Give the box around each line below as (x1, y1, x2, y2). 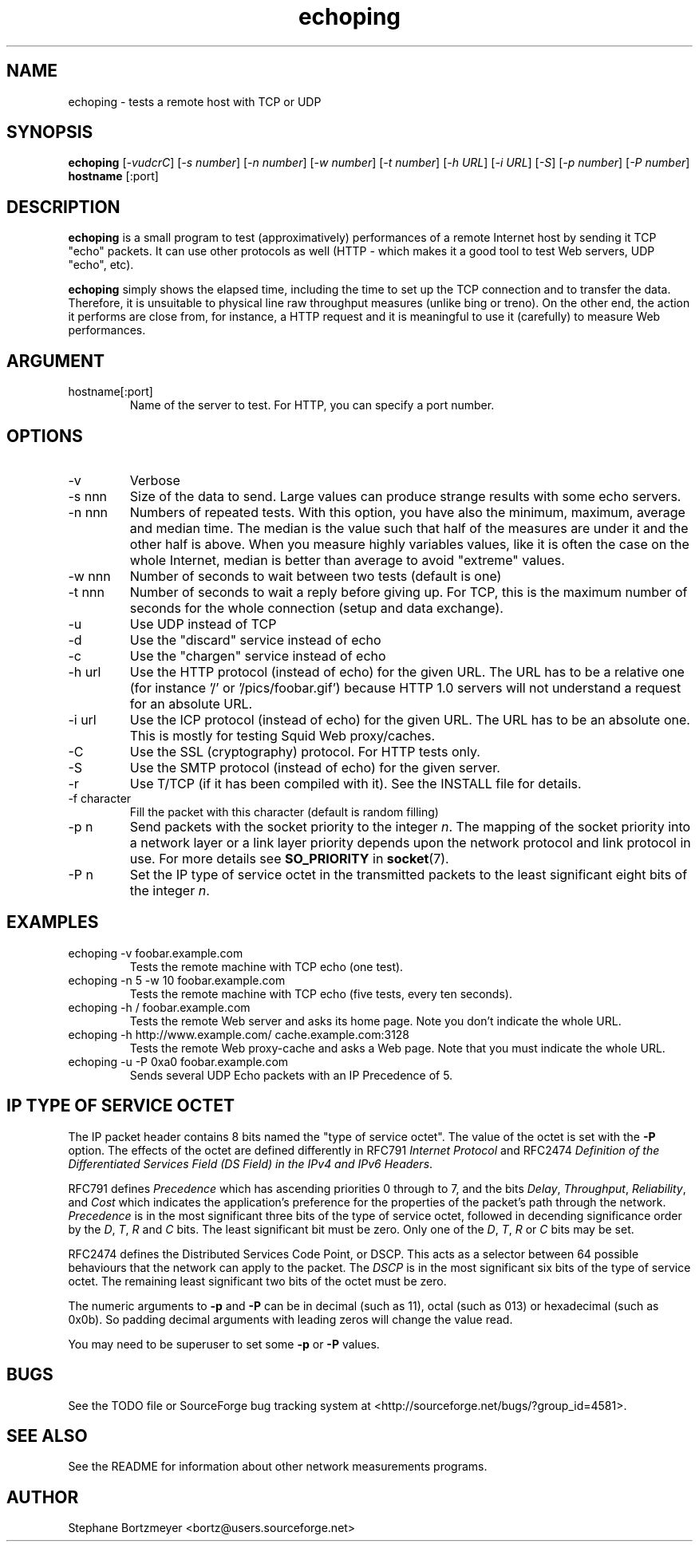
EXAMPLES (6, 912, 99, 933)
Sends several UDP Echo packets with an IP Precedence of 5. (129, 1068, 453, 1082)
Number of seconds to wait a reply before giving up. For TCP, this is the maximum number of (129, 583, 688, 600)
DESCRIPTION (6, 196, 120, 217)
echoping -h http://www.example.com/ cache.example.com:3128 (68, 1027, 410, 1041)
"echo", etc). (68, 258, 134, 272)
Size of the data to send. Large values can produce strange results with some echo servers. (129, 488, 681, 504)
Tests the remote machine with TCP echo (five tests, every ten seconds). (129, 986, 512, 1001)
